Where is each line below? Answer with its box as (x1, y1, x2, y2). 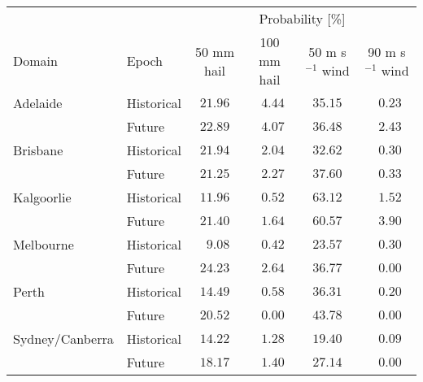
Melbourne (13, 235, 74, 254)
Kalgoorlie (13, 188, 72, 206)
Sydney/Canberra (13, 329, 114, 348)
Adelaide (13, 93, 63, 112)
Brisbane (13, 141, 63, 159)
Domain (13, 51, 58, 70)
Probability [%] (259, 9, 346, 28)
